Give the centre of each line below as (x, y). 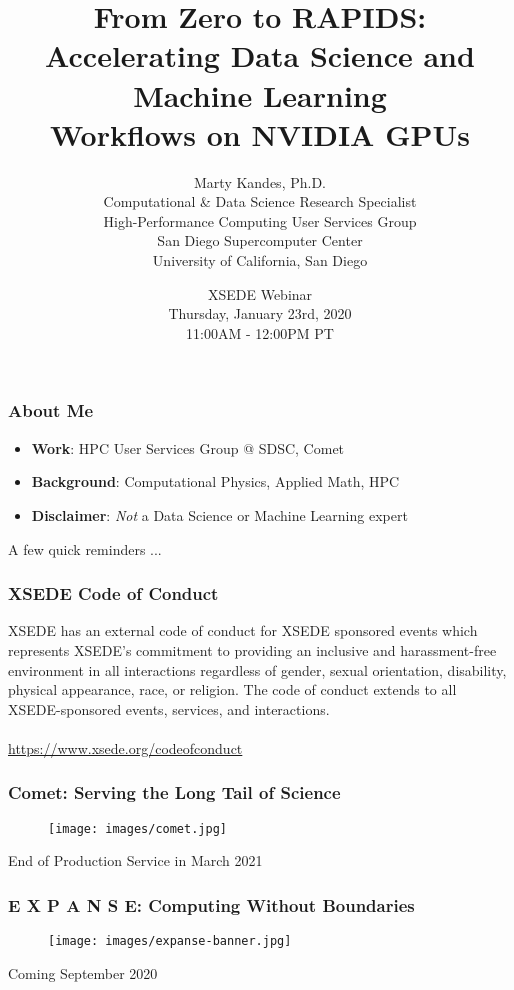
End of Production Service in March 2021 (135, 860)
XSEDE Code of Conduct (113, 593)
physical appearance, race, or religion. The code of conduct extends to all (232, 689)
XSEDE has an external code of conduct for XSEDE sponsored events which (243, 630)
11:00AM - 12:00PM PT (260, 332)
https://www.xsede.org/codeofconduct (125, 747)
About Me (51, 410)
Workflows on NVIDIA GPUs (259, 133)
